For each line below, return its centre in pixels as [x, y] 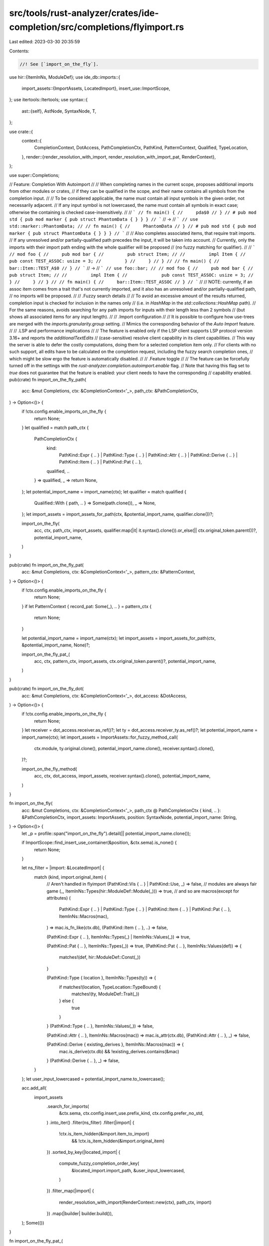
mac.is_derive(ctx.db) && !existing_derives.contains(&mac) [119, 1051]
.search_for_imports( [68, 1106]
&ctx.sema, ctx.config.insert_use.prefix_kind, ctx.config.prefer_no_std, [131, 1113]
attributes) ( [59, 898]
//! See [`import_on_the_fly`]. [59, 64]
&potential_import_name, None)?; [56, 645]
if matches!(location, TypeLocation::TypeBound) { [110, 987]
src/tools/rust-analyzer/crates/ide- [84, 13]
